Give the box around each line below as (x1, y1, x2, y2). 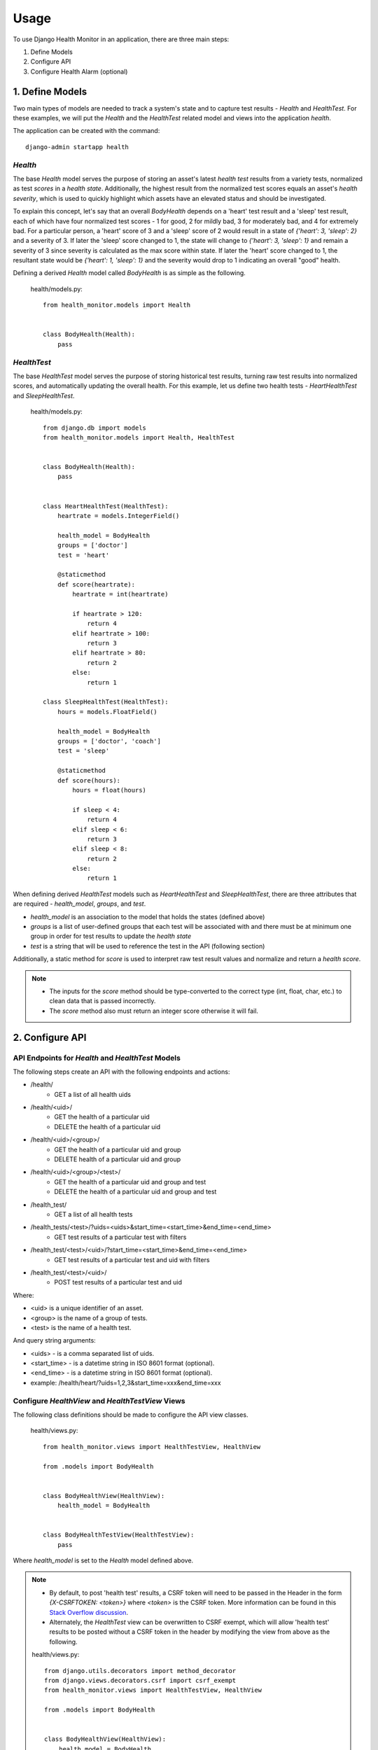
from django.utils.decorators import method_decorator (44, 1667, 237, 1674)
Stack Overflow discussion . (49, 1608, 129, 1616)
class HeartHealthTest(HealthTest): (43, 502, 169, 510)
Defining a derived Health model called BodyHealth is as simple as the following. (13, 269, 246, 277)
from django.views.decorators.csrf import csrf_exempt (44, 1676, 237, 1684)
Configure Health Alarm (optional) (30, 67, 128, 76)
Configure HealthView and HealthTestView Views (13, 1396, 185, 1406)
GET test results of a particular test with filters (54, 1233, 187, 1241)
